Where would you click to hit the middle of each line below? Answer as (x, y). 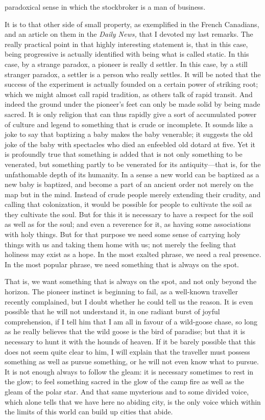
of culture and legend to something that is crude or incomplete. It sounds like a (129, 124)
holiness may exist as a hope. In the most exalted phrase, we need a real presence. (133, 254)
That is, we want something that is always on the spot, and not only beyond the (131, 281)
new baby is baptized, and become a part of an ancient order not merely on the (129, 184)
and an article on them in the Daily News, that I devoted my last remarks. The (129, 34)
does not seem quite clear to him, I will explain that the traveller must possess (127, 351)
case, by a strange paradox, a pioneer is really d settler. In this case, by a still (126, 64)
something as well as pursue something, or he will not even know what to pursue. (132, 361)
